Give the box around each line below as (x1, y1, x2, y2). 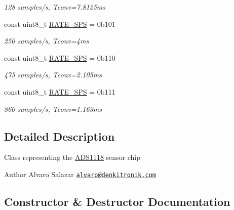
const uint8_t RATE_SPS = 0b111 (4, 86, 115, 97)
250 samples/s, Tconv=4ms (4, 35, 89, 46)
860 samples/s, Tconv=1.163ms (4, 103, 102, 114)
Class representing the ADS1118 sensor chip (4, 152, 141, 162)
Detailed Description (4, 128, 115, 144)
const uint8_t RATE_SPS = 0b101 (4, 18, 115, 29)
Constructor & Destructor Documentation (4, 194, 230, 209)
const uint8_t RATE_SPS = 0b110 (4, 52, 115, 63)
